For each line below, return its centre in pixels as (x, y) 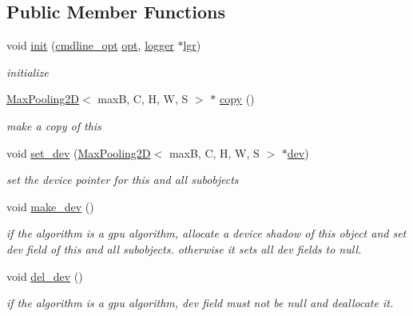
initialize (28, 72)
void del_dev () (45, 276)
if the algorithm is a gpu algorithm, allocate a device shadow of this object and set (206, 233)
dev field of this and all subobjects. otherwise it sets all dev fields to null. (184, 248)
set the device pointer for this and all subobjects (123, 180)
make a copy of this (54, 125)
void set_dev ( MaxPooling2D (79, 152)
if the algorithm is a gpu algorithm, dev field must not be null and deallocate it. (200, 303)
